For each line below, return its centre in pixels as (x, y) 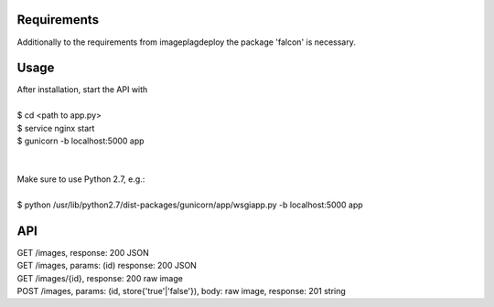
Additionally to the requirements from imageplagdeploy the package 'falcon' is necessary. (186, 42)
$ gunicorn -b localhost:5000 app (81, 141)
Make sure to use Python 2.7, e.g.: (81, 179)
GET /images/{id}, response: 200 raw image (100, 278)
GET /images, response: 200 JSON (83, 252)
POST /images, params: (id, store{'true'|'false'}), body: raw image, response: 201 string (182, 291)
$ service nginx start (56, 128)
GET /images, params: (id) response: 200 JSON (107, 266)
